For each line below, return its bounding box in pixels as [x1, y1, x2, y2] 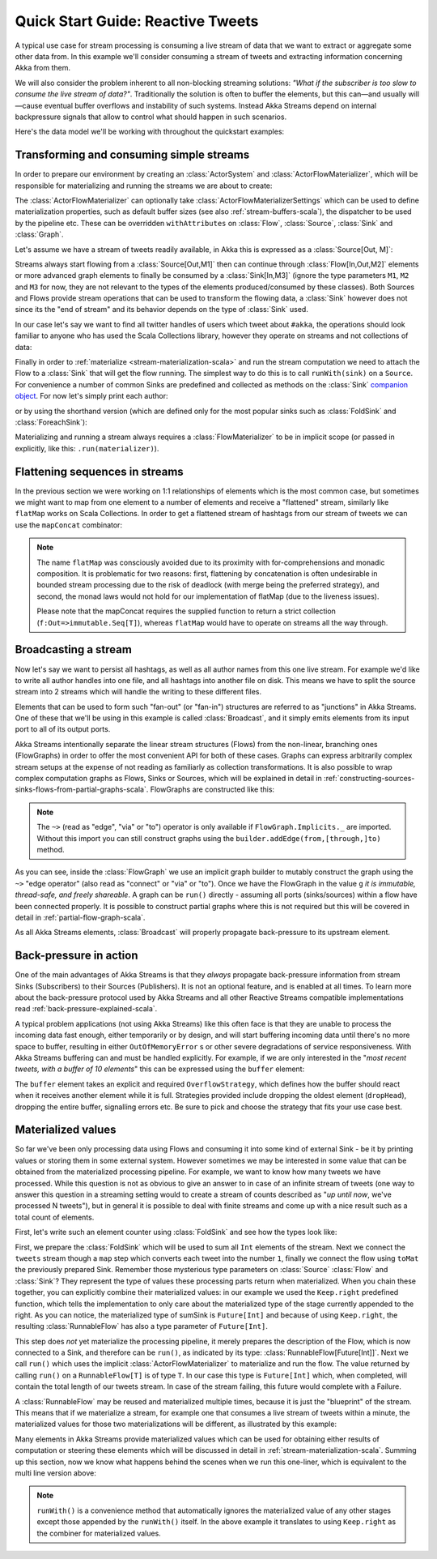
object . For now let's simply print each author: [15, 391, 168, 401]
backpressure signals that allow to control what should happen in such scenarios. [15, 112, 287, 122]
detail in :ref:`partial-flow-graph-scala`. [15, 912, 146, 922]
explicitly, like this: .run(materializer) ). [15, 443, 159, 453]
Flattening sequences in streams [15, 464, 184, 478]
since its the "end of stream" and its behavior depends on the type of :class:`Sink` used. [15, 305, 309, 314]
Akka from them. [15, 63, 70, 73]
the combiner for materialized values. [36, 1528, 161, 1538]
